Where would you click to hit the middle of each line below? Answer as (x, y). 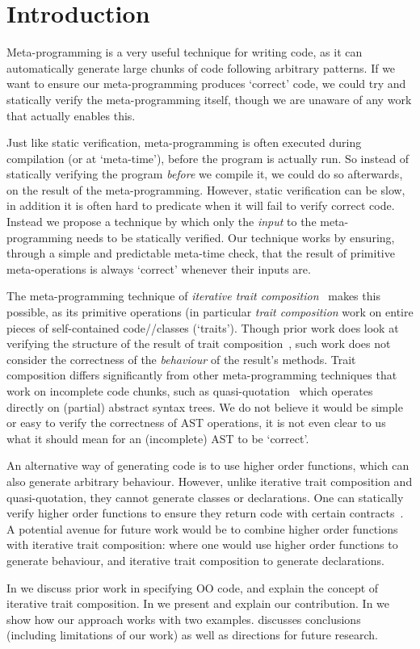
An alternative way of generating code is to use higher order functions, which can (208, 465)
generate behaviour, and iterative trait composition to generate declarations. (195, 560)
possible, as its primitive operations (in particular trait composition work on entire (210, 312)
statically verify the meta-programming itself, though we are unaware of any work (209, 99)
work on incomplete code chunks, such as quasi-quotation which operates (190, 391)
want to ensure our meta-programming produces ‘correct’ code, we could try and (206, 84)
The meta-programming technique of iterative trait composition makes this (193, 296)
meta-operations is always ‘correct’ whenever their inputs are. (159, 268)
